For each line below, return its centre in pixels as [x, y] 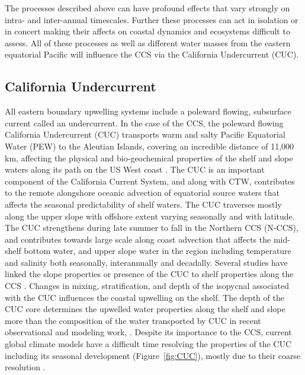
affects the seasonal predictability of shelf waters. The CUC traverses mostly [143, 204]
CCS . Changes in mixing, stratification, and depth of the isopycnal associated [147, 286]
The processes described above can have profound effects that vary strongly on [147, 8]
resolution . [25, 367]
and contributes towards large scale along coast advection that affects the [138, 239]
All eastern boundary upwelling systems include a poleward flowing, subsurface [148, 111]
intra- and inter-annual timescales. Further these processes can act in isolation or [152, 19]
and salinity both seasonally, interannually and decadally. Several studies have [146, 262]
